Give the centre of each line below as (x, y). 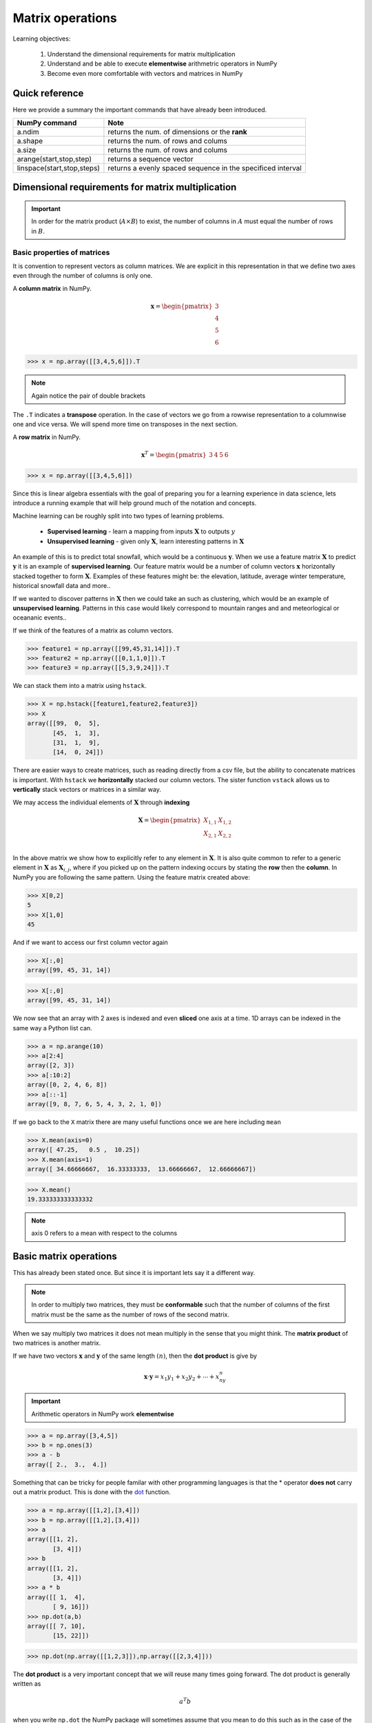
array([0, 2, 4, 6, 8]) (68, 1085)
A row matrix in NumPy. (47, 437)
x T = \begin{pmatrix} (174, 455)
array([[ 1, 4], (56, 1597)
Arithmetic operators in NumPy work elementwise (103, 1414)
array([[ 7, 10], (56, 1626)
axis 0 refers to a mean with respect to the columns (104, 1233)
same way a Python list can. (52, 1028)
